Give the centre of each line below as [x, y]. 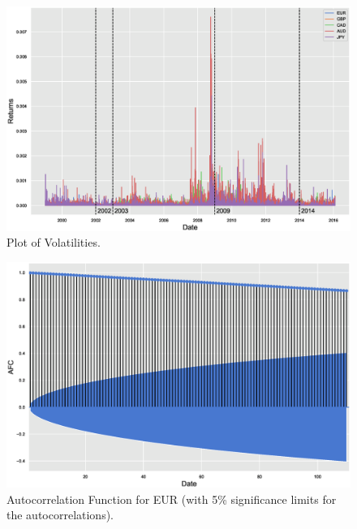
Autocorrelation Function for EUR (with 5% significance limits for [172, 499]
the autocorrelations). [60, 515]
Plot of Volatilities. [54, 242]
